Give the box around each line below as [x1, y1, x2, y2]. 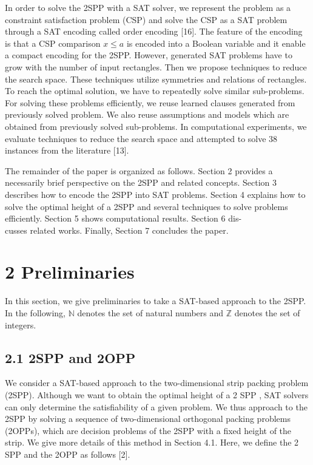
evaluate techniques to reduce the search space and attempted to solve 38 [5, 132, 278, 144]
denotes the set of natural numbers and [77, 307, 224, 319]
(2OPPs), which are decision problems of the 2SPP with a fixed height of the [5, 424, 292, 436]
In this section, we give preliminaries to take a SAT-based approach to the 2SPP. [5, 294, 306, 307]
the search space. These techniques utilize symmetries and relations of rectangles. [5, 72, 307, 85]
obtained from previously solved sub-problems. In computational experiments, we [5, 120, 307, 132]
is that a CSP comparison [5, 36, 101, 49]
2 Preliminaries [5, 259, 135, 284]
